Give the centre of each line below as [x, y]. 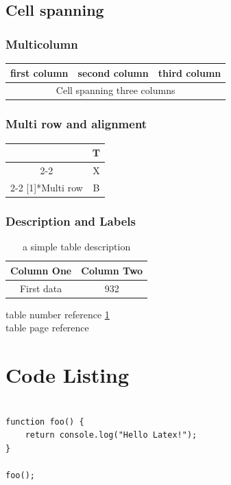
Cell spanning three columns [115, 90]
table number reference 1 [58, 314]
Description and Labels [71, 221]
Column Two [112, 270]
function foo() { [45, 422]
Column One [41, 270]
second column [113, 72]
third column [190, 72]
